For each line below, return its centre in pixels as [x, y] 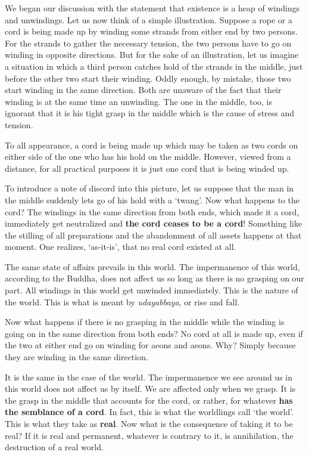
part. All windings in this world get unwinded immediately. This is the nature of [152, 290]
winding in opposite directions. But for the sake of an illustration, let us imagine [152, 55]
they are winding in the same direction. [77, 357]
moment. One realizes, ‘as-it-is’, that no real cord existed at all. [121, 247]
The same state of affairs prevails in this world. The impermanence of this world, [152, 266]
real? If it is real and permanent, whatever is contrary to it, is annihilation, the [149, 435]
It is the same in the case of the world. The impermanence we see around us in [149, 377]
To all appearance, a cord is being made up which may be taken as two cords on [152, 145]
